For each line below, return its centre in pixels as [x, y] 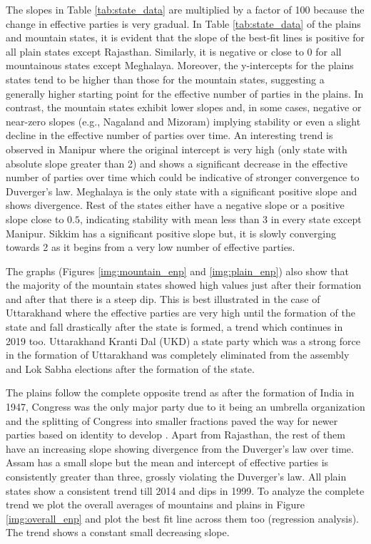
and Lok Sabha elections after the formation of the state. [130, 368]
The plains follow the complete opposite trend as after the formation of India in [180, 392]
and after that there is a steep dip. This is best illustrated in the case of [163, 298]
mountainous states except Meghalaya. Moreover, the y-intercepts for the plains [180, 65]
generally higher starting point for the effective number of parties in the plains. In [185, 93]
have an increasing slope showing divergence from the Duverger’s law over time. [180, 448]
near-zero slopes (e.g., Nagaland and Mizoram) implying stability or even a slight [183, 121]
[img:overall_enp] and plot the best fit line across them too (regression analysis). [182, 518]
